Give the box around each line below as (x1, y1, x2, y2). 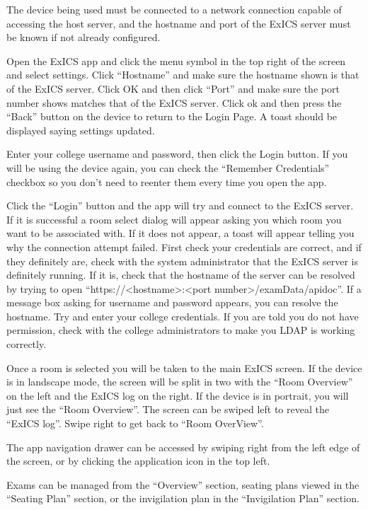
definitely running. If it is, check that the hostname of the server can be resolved (6, 267, 355, 282)
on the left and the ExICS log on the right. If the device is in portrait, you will (6, 388, 349, 402)
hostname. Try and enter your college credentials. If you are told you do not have (6, 308, 359, 323)
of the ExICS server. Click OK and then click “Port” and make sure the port (6, 81, 340, 95)
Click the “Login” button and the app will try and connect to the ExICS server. (6, 198, 354, 213)
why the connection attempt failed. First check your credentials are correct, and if (6, 239, 362, 254)
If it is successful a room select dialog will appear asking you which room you (6, 211, 342, 226)
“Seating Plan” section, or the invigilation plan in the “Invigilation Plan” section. (6, 491, 360, 506)
